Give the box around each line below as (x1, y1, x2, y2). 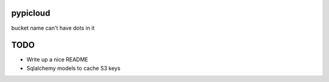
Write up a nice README (26, 56, 88, 63)
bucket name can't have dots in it (11, 24, 95, 32)
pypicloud (11, 8, 51, 18)
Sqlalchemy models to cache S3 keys (26, 64, 121, 72)
